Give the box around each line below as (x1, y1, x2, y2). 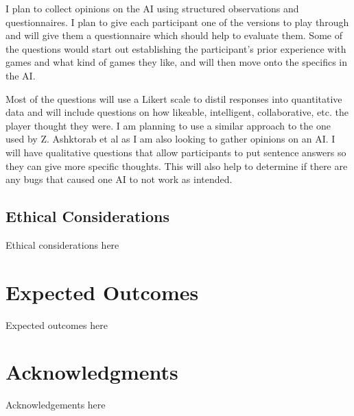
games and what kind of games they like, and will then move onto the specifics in (5, 55, 348, 69)
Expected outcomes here (5, 317, 108, 332)
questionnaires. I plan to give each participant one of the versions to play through (5, 14, 349, 29)
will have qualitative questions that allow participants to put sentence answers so (5, 145, 346, 159)
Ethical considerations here (5, 237, 119, 252)
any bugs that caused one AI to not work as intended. (5, 172, 233, 186)
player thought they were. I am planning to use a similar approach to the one (5, 118, 331, 132)
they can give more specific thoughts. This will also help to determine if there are (5, 158, 348, 173)
